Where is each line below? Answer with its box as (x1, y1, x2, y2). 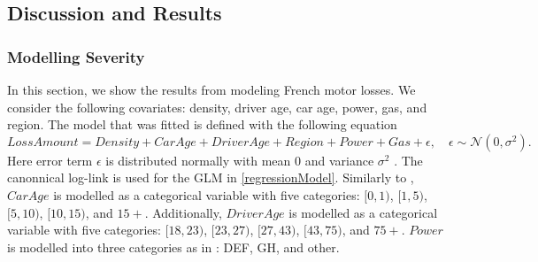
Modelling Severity (7, 45, 145, 67)
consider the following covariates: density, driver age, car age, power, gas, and (7, 97, 427, 116)
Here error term (7, 150, 93, 169)
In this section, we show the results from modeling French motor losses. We (7, 81, 416, 98)
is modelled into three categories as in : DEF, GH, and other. (7, 237, 340, 256)
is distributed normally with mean (105, 150, 291, 169)
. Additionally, (144, 203, 222, 221)
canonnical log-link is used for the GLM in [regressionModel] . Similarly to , (7, 168, 414, 187)
